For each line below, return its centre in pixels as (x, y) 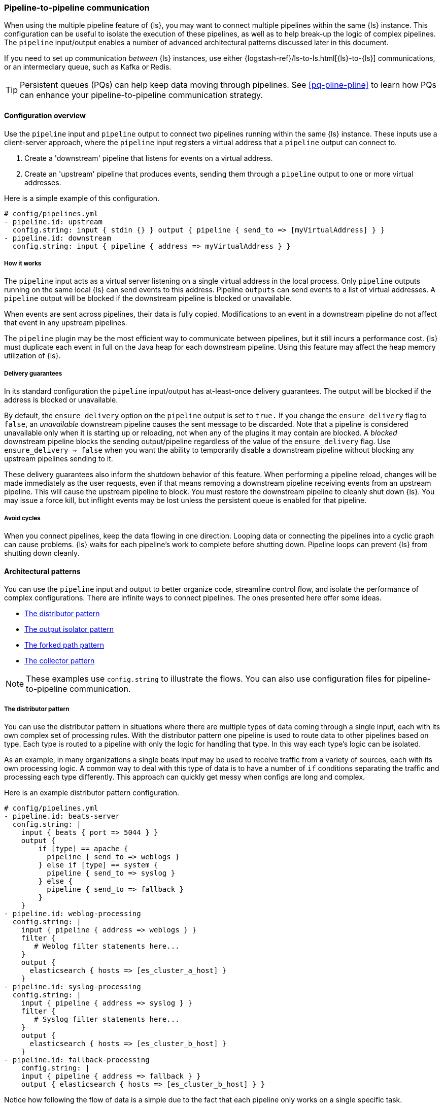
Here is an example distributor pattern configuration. (92, 792)
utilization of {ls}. (32, 356)
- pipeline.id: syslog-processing (73, 986)
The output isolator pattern (69, 629)
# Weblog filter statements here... (107, 946)
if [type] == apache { (83, 848)
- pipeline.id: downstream (58, 238)
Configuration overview (45, 115)
